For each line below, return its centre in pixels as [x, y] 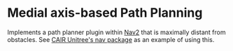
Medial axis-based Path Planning [105, 13]
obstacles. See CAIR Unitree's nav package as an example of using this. [111, 39]
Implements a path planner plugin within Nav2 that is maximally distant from [116, 32]
